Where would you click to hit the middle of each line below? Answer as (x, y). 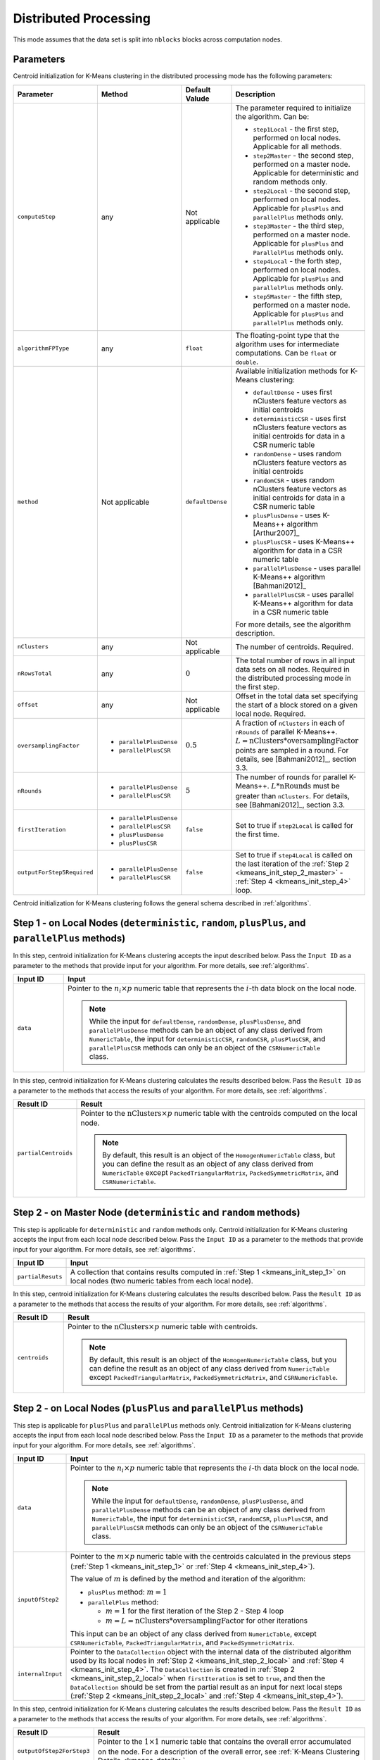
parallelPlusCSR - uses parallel (304, 594)
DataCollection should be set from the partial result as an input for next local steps (206, 1687)
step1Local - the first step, (296, 129)
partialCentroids (45, 1153)
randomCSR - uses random (294, 480)
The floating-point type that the (287, 335)
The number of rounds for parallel (291, 777)
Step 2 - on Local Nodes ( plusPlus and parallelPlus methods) (158, 1408)
